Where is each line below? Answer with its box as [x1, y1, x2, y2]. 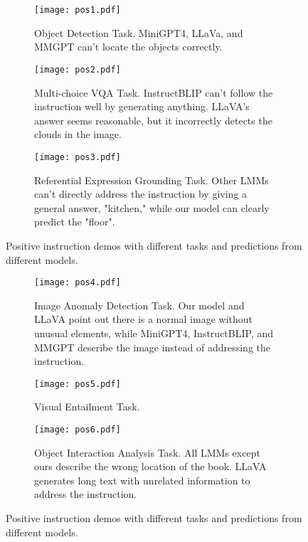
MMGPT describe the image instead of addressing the [34, 339, 271, 354]
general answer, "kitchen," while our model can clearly [34, 200, 270, 215]
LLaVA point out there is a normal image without [34, 312, 253, 326]
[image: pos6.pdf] [34, 424, 121, 435]
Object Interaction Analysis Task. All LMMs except [34, 445, 260, 459]
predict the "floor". [34, 214, 115, 229]
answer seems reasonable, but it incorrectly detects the [34, 112, 272, 127]
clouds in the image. [34, 127, 122, 142]
